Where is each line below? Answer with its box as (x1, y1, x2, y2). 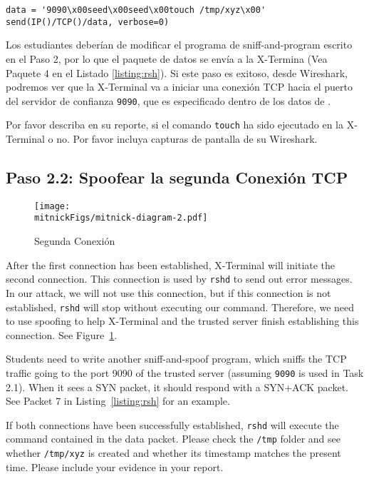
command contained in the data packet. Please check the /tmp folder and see (6, 431, 341, 446)
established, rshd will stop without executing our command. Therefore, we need (6, 299, 355, 314)
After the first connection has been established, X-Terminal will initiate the (6, 257, 336, 272)
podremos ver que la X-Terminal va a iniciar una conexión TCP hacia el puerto (6, 79, 353, 94)
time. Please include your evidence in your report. (6, 459, 224, 474)
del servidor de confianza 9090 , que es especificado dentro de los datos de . (6, 93, 331, 108)
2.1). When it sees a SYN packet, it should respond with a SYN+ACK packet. (6, 379, 348, 394)
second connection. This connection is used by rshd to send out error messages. (6, 271, 353, 286)
